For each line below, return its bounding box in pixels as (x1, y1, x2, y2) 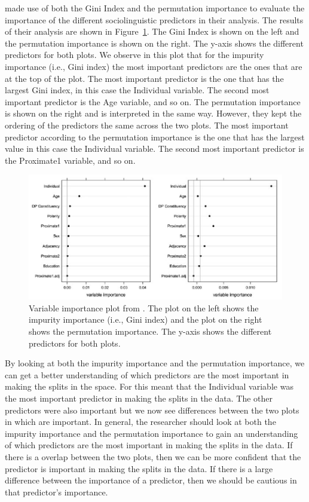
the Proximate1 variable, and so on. (5, 154, 136, 166)
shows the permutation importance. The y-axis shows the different (29, 325, 272, 337)
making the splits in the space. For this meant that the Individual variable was (5, 380, 293, 393)
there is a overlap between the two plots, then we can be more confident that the (5, 450, 301, 463)
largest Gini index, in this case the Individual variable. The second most (5, 84, 270, 96)
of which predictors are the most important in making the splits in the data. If (5, 439, 293, 451)
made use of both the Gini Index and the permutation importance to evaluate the (5, 2, 305, 14)
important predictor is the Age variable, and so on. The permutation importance (5, 95, 301, 108)
